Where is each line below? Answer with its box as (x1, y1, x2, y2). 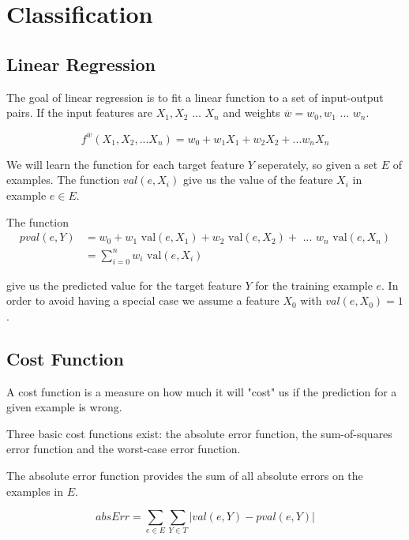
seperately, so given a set (257, 156, 378, 172)
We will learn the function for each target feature (6, 156, 245, 172)
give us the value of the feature (182, 171, 333, 188)
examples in (6, 482, 64, 499)
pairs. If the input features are (6, 104, 153, 121)
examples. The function (6, 171, 120, 188)
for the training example (255, 276, 373, 293)
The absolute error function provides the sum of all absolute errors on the (6, 467, 363, 483)
